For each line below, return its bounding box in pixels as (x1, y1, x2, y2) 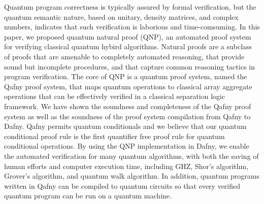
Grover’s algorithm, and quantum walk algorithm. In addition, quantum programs (4, 171, 260, 181)
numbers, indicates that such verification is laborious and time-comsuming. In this (4, 21, 260, 32)
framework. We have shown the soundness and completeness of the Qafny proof (4, 100, 251, 111)
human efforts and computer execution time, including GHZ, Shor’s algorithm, (4, 160, 249, 171)
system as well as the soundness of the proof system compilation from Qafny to (4, 111, 251, 121)
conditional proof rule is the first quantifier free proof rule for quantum (4, 130, 225, 141)
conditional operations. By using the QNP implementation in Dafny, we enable (4, 141, 249, 151)
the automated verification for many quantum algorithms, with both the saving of (4, 150, 259, 161)
